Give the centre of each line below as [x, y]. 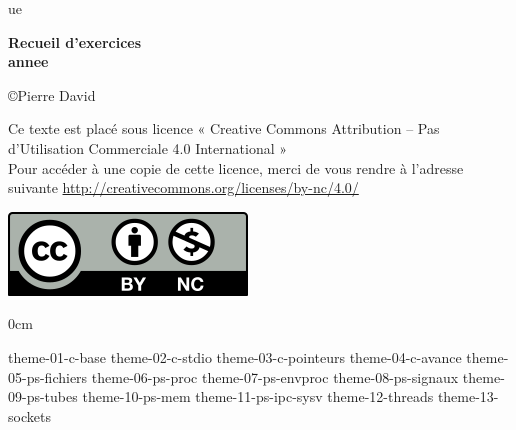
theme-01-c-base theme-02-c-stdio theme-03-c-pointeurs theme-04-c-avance [235, 356]
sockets [29, 415]
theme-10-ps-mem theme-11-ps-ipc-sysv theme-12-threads [258, 396]
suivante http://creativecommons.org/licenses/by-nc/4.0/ [183, 187]
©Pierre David [52, 94]
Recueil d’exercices [75, 41]
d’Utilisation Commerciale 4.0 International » [148, 147]
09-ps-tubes [43, 396]
